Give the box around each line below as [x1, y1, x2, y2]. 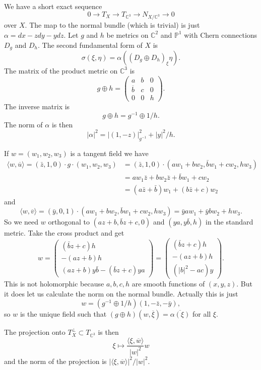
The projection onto [4, 327, 66, 337]
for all [192, 309, 211, 319]
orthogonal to [48, 216, 90, 227]
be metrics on [106, 29, 149, 40]
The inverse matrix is [4, 101, 70, 111]
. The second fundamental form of [38, 39, 143, 50]
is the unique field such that [20, 309, 107, 319]
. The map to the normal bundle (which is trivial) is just [25, 20, 200, 30]
